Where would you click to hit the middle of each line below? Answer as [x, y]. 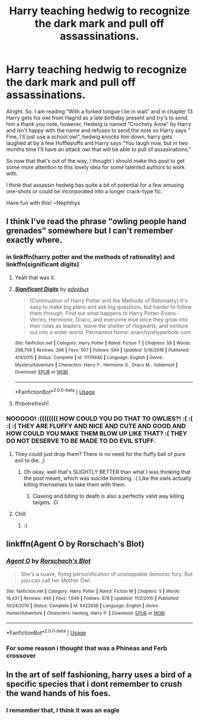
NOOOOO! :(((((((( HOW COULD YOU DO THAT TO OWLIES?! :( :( [99, 419]
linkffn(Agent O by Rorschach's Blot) [75, 544]
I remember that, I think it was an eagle [63, 710]
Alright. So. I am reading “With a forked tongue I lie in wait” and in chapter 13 [99, 111]
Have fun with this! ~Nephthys [43, 203]
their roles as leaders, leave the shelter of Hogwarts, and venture [109, 326]
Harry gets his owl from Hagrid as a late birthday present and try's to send [97, 118]
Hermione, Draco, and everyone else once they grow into [118, 319]
